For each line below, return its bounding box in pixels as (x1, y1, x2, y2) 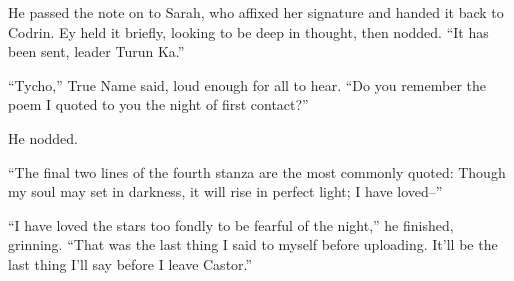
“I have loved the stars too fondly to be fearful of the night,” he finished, (8, 214, 454, 235)
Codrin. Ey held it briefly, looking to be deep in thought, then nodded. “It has (8, 21, 489, 42)
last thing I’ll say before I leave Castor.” (8, 253, 253, 274)
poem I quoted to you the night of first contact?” (8, 94, 309, 115)
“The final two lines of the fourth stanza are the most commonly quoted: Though (8, 161, 506, 182)
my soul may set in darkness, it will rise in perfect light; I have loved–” (8, 181, 443, 202)
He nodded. (8, 127, 79, 148)
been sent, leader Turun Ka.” (8, 41, 185, 62)
